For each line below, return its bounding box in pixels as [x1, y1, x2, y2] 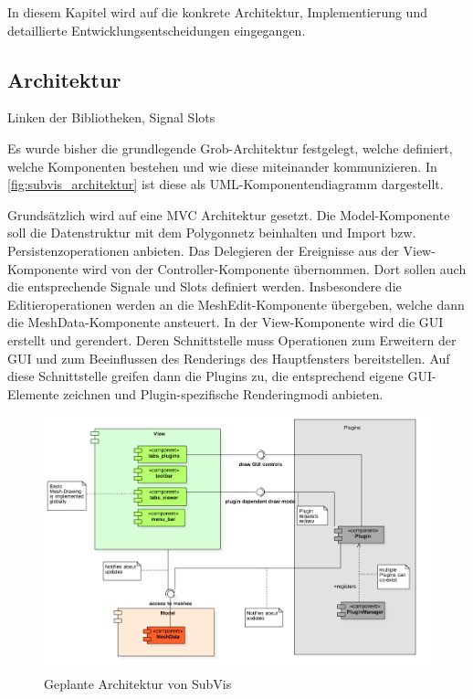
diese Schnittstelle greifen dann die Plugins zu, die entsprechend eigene [7, 366, 404, 386]
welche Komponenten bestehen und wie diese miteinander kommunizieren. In [7, 156, 437, 175]
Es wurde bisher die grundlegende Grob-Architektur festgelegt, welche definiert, [7, 138, 453, 157]
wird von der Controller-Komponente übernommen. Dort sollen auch [82, 259, 467, 278]
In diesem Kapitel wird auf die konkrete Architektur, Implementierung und [7, 3, 427, 21]
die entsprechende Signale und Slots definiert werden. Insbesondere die [7, 277, 402, 296]
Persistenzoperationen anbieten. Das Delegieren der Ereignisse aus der [7, 240, 399, 259]
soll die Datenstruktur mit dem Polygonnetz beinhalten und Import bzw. [7, 223, 416, 242]
